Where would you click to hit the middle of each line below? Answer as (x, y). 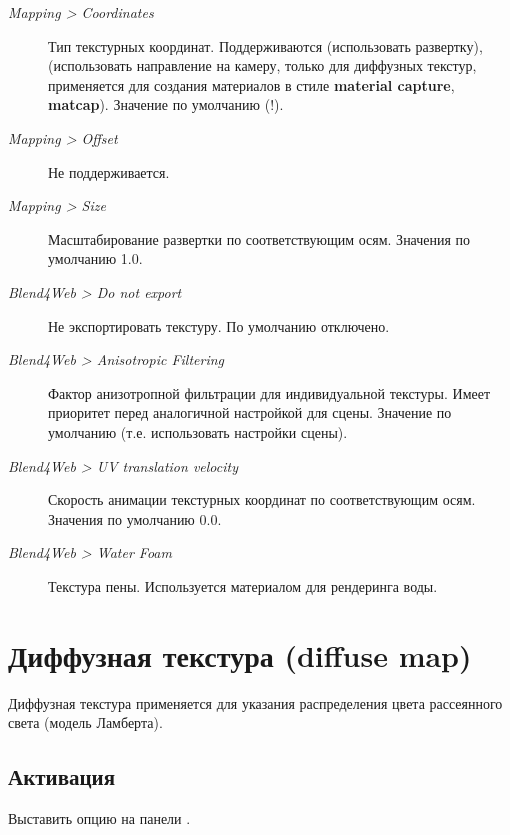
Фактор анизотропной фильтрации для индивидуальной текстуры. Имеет (269, 392)
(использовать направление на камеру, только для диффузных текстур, (262, 65)
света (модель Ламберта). (85, 722)
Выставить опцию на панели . (99, 817)
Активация (62, 776)
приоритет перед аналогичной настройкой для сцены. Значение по (250, 412)
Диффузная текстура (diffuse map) (240, 654)
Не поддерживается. (109, 171)
